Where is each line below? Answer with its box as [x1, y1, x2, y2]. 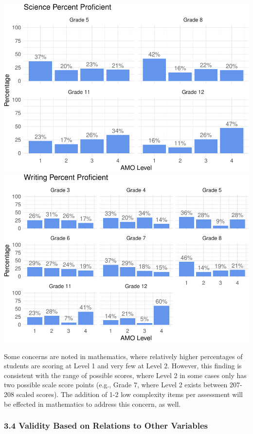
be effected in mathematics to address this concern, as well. [4, 398, 181, 409]
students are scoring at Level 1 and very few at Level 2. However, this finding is [4, 361, 242, 371]
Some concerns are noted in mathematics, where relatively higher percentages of [4, 351, 243, 361]
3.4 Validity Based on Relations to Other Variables [4, 419, 208, 432]
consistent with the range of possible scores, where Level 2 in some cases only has [4, 370, 247, 380]
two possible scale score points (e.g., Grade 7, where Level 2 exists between [4, 380, 228, 390]
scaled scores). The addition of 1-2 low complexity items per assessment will [16, 389, 243, 399]
